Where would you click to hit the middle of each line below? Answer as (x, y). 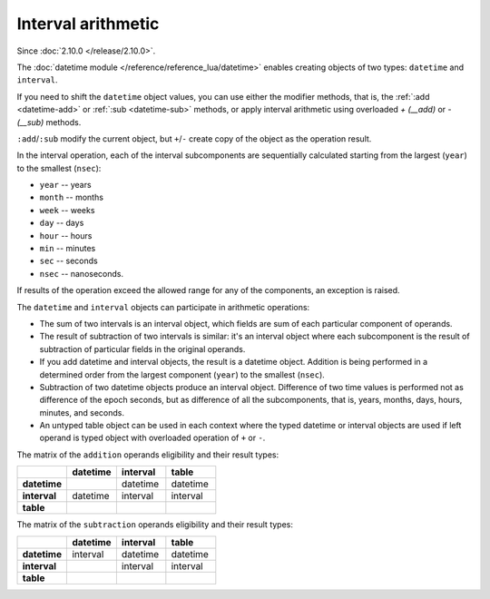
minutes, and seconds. (82, 412)
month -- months (72, 197)
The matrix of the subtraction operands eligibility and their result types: (155, 525)
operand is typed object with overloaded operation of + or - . (152, 438)
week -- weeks (67, 210)
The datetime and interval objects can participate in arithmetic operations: (163, 307)
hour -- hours (66, 235)
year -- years (65, 185)
